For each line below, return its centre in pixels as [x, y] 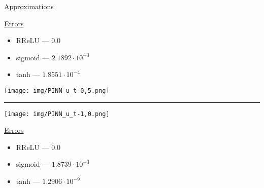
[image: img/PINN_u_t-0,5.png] [57, 90]
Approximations [29, 6]
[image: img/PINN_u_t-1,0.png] [57, 114]
